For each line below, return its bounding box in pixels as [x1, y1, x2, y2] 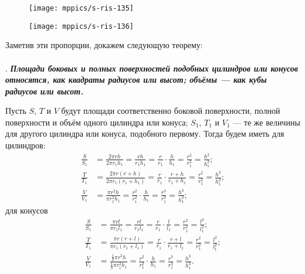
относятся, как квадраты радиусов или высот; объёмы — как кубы [5, 73, 267, 86]
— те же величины [233, 116, 300, 128]
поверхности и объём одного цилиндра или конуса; [5, 116, 188, 128]
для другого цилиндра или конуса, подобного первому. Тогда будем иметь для [5, 127, 284, 140]
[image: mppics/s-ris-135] [29, 4, 134, 12]
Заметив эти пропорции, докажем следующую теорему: [5, 39, 203, 51]
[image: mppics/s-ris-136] [29, 22, 134, 31]
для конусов [5, 204, 48, 217]
